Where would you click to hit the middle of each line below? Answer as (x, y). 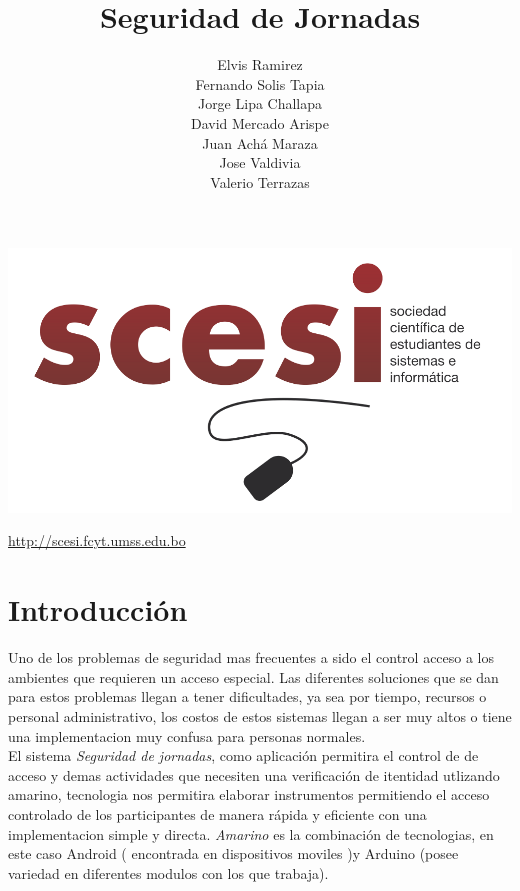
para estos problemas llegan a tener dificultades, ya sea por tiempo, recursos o (247, 696)
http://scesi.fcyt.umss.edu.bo (97, 540)
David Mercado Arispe (260, 122)
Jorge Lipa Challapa (260, 103)
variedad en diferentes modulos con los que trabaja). (168, 872)
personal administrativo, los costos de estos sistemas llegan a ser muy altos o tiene (260, 715)
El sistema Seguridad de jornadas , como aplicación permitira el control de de (243, 755)
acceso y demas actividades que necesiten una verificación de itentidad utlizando (254, 774)
